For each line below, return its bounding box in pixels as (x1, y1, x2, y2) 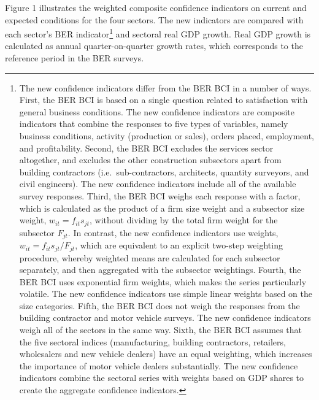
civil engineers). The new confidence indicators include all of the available (19, 177, 296, 190)
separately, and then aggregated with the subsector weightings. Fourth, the (19, 263, 301, 276)
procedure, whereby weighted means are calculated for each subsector (19, 251, 280, 264)
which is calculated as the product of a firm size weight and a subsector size (19, 201, 305, 214)
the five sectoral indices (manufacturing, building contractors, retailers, (19, 335, 286, 348)
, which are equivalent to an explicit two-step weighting (75, 239, 283, 252)
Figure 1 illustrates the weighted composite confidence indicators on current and (5, 1, 307, 13)
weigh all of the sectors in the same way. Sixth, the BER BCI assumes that (19, 323, 302, 336)
